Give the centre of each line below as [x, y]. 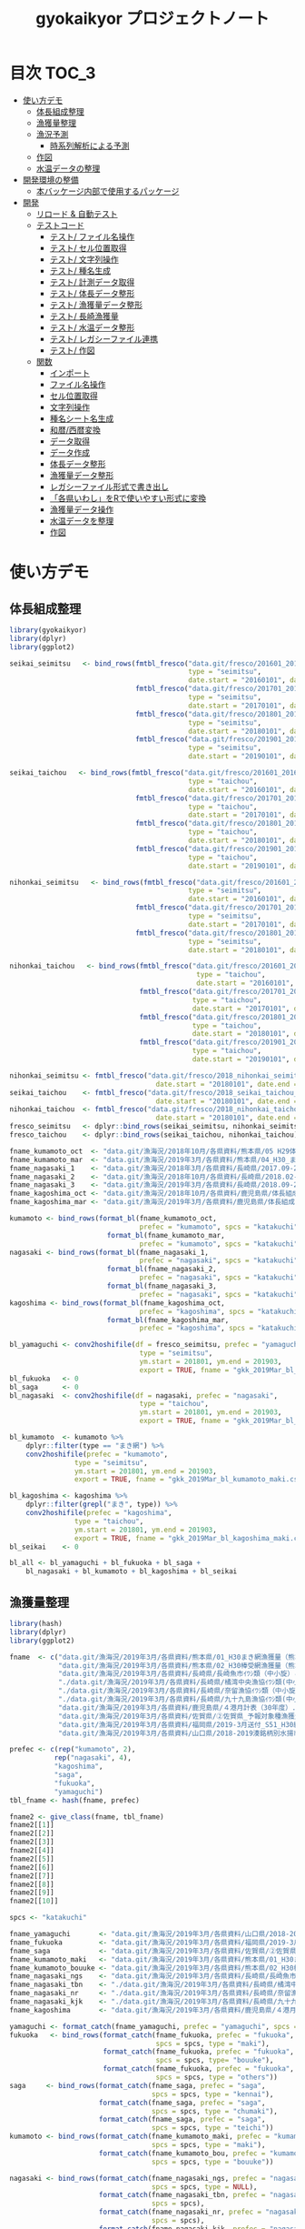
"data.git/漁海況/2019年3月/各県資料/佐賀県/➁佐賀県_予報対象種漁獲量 [180, 1716]
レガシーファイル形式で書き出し [109, 487]
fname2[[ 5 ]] [32, 1859]
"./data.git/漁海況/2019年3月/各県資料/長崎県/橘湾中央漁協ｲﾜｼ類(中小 [178, 1682]
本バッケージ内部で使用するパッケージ [108, 191]
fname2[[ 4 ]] [32, 1851]
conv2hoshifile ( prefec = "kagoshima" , [99, 1513]
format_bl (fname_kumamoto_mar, [166, 1235]
